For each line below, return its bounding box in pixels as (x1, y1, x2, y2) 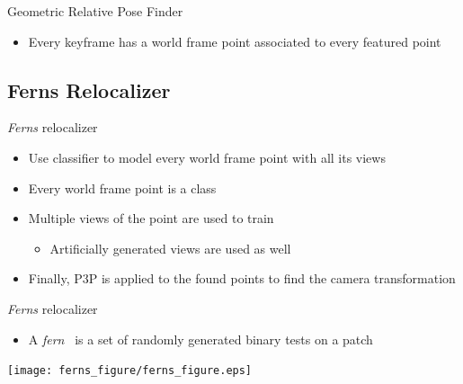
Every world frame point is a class (28, 178, 217, 197)
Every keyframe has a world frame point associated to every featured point (28, 31, 441, 50)
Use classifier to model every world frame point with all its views (28, 147, 386, 166)
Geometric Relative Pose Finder (7, 2, 183, 20)
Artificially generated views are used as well (49, 238, 291, 257)
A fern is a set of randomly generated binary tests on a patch (28, 329, 373, 348)
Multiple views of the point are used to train (28, 209, 274, 228)
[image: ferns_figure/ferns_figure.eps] (7, 364, 253, 378)
